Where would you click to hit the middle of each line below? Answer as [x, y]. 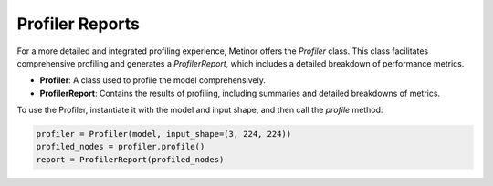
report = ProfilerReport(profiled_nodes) [130, 159]
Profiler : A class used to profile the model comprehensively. [153, 80]
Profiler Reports [79, 24]
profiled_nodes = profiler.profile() [121, 147]
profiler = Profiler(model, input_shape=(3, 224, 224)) [164, 134]
